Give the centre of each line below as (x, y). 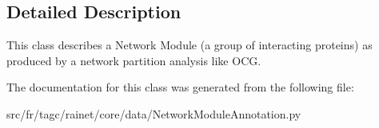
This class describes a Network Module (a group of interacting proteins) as (189, 45)
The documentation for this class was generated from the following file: (180, 87)
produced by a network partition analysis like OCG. (134, 60)
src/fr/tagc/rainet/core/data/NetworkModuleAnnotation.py (154, 113)
